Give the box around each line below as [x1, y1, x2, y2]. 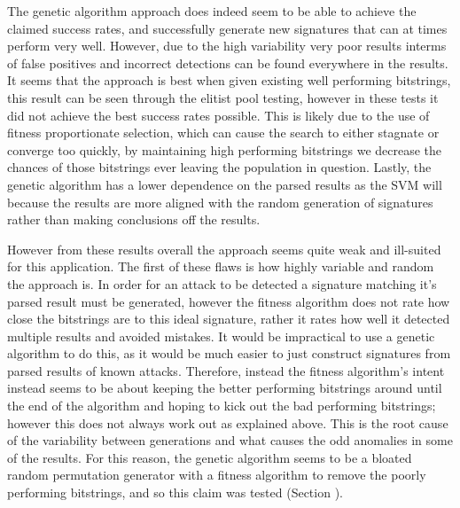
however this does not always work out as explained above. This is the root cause [7, 413, 448, 432]
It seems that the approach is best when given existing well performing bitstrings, [7, 71, 451, 90]
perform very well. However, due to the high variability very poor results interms [7, 36, 447, 55]
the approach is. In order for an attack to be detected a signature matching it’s [7, 274, 437, 293]
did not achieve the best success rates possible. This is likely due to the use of [7, 106, 430, 124]
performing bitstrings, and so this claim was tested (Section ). [7, 483, 343, 502]
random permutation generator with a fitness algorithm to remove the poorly [7, 465, 426, 484]
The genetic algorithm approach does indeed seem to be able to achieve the [7, 2, 417, 20]
